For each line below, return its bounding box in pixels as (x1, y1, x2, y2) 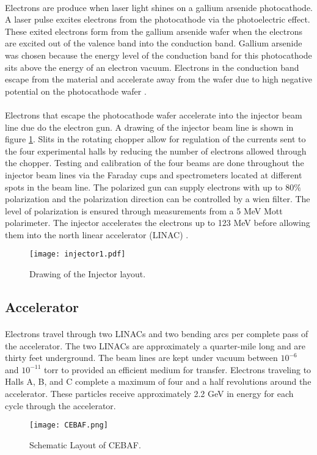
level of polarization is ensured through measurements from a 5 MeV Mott (5, 204, 283, 217)
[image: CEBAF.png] (29, 421, 108, 430)
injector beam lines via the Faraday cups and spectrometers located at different (5, 168, 302, 181)
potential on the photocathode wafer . (5, 84, 147, 97)
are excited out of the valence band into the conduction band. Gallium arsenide (5, 37, 302, 49)
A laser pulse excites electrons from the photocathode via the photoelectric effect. (5, 13, 310, 26)
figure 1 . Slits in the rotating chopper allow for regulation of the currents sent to (5, 133, 306, 145)
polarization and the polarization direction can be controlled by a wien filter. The (5, 192, 310, 205)
